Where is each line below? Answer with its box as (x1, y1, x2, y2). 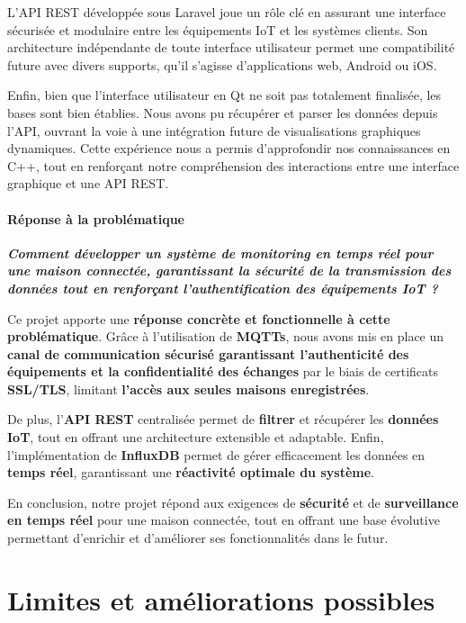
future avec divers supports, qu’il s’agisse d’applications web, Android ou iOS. (7, 55, 437, 74)
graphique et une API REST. (7, 174, 169, 193)
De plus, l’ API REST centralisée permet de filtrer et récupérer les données (7, 410, 439, 429)
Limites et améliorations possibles (7, 581, 435, 618)
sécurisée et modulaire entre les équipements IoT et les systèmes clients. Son (7, 20, 428, 39)
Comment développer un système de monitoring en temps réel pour (7, 243, 434, 262)
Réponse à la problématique (7, 209, 184, 228)
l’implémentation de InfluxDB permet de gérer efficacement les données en (7, 445, 426, 464)
